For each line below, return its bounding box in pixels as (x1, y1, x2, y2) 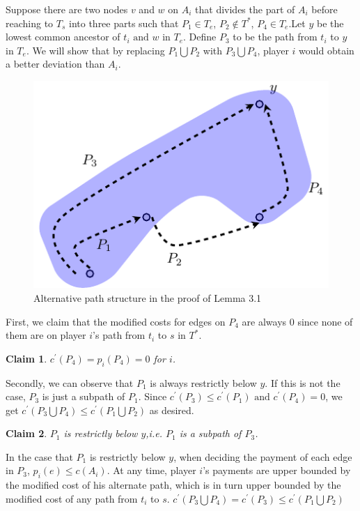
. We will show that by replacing (26, 43, 165, 57)
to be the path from (233, 29, 318, 44)
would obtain (299, 43, 354, 57)
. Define (183, 29, 217, 44)
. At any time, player (107, 463, 196, 478)
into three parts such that (69, 15, 179, 30)
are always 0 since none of (242, 314, 353, 328)
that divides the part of (195, 2, 295, 16)
